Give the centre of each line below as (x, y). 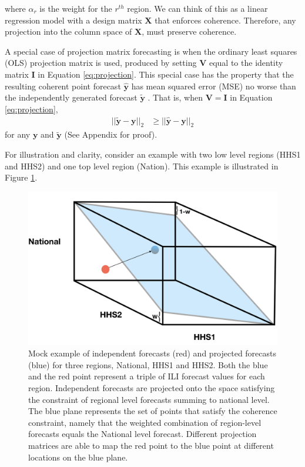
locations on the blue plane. (78, 457)
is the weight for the (76, 8)
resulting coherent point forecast (63, 86)
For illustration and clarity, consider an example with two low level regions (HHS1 (153, 154)
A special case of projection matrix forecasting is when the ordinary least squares (151, 51)
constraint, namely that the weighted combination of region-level (145, 422)
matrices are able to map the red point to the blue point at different (151, 445)
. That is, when (175, 97)
